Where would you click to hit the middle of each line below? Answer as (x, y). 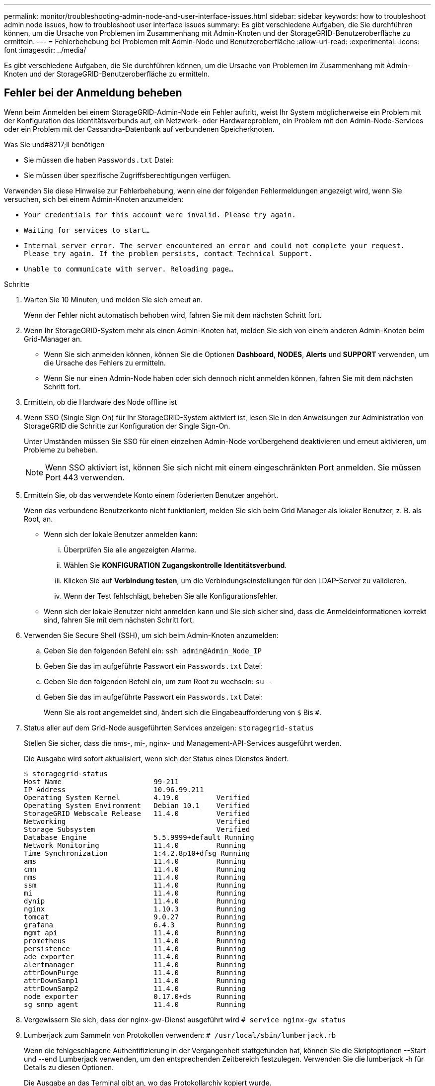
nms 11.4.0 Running (135, 877)
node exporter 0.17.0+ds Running (135, 996)
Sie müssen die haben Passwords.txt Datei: (99, 160)
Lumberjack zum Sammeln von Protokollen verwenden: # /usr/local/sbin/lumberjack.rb (180, 1035)
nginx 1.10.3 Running (135, 909)
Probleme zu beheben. (61, 450)
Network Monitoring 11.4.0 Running (135, 845)
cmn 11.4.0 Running (135, 869)
